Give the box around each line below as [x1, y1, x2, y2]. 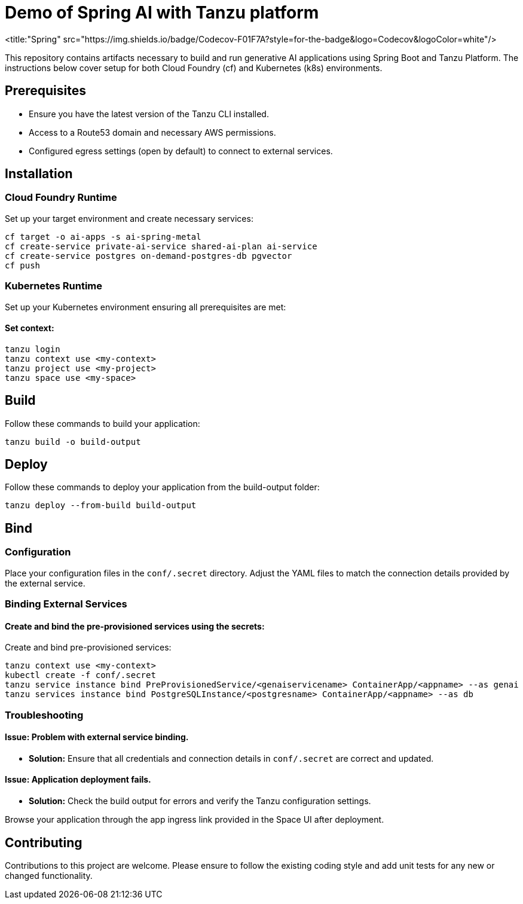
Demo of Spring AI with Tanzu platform [5, 2, 319, 23]
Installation [5, 166, 73, 182]
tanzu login [5, 344, 60, 354]
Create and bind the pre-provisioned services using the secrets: [5, 621, 265, 631]
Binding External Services [5, 598, 127, 610]
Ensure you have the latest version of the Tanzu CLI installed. [29, 108, 269, 119]
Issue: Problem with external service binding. [5, 732, 189, 743]
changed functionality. [5, 870, 93, 881]
